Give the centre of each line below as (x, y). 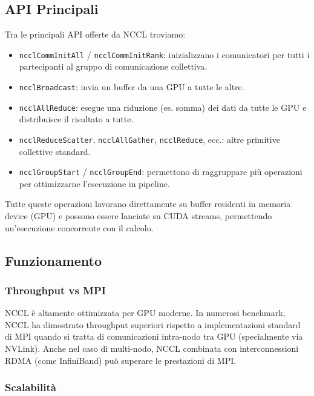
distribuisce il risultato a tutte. (76, 119)
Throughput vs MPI (55, 290)
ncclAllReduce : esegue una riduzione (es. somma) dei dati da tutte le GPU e (163, 107)
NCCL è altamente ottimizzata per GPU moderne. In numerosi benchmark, (145, 313)
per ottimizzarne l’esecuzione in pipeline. (94, 183)
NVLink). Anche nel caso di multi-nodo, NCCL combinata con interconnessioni (152, 348)
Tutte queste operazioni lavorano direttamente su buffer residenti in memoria (148, 204)
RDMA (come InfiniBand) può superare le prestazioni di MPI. (121, 360)
